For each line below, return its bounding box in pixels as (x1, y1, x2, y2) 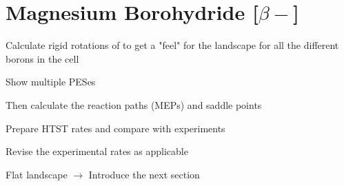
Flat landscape (6, 167, 68, 181)
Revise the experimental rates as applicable (6, 144, 188, 158)
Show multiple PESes (6, 74, 96, 89)
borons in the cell (6, 51, 79, 65)
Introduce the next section (88, 167, 200, 181)
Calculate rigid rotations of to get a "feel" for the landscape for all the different (6, 38, 339, 52)
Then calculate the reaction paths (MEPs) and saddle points (6, 97, 262, 112)
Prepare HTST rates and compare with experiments (6, 121, 225, 135)
